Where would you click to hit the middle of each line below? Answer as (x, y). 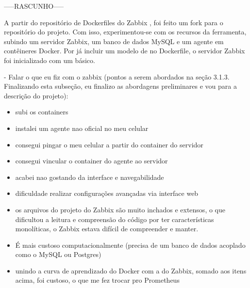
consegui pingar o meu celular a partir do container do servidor (109, 144)
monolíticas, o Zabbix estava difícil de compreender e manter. (107, 229)
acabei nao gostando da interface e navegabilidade (90, 177)
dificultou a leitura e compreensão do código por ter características (115, 219)
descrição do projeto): (36, 95)
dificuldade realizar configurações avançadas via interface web (107, 193)
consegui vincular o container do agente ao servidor (92, 161)
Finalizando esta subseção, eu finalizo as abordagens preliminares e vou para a (120, 86)
